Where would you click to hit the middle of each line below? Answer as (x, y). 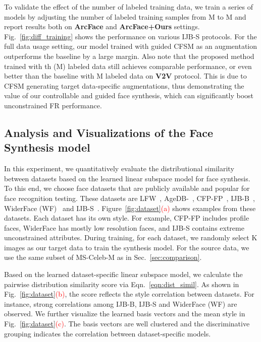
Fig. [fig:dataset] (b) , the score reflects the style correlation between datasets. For (129, 294)
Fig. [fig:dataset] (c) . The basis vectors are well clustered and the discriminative (127, 324)
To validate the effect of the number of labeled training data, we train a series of (129, 7)
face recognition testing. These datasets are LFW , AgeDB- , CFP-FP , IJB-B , (129, 198)
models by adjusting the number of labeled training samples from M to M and (125, 16)
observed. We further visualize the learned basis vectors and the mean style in (125, 314)
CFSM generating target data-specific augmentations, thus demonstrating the (124, 85)
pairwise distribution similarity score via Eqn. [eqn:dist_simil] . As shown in (122, 284)
